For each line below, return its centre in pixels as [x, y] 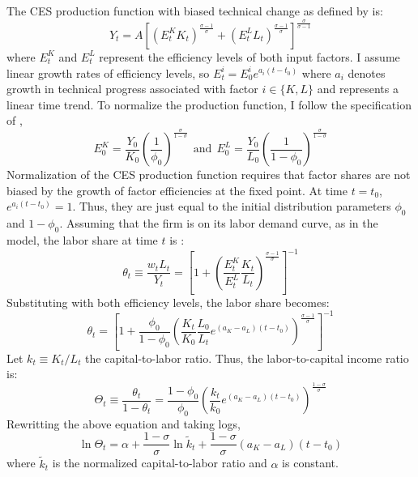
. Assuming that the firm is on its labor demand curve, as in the [219, 223]
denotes [367, 72]
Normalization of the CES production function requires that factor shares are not [209, 175]
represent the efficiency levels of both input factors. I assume [250, 56]
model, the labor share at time [82, 240]
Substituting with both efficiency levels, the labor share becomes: [168, 302]
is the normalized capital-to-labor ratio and [160, 463]
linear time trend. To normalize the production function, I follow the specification [209, 104]
